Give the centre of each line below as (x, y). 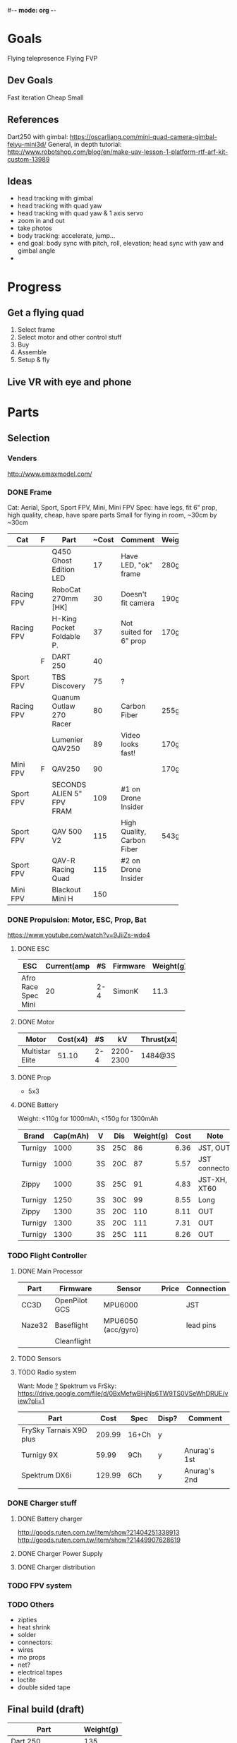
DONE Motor (36, 1022)
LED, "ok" (137, 565)
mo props (31, 1658)
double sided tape (44, 1687)
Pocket (63, 628)
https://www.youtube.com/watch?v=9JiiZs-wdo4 (79, 935)
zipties (27, 1620)
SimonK (126, 991)
